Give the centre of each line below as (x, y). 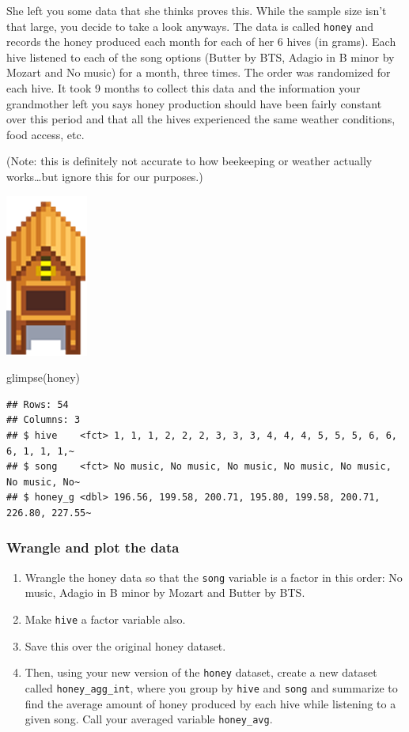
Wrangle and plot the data (93, 547)
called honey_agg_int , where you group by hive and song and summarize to (211, 687)
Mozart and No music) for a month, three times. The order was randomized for (199, 72)
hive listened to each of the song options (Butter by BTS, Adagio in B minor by (201, 57)
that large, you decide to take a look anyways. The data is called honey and (190, 26)
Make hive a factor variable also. (105, 619)
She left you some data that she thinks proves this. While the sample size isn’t (197, 10)
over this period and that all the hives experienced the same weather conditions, (201, 119)
